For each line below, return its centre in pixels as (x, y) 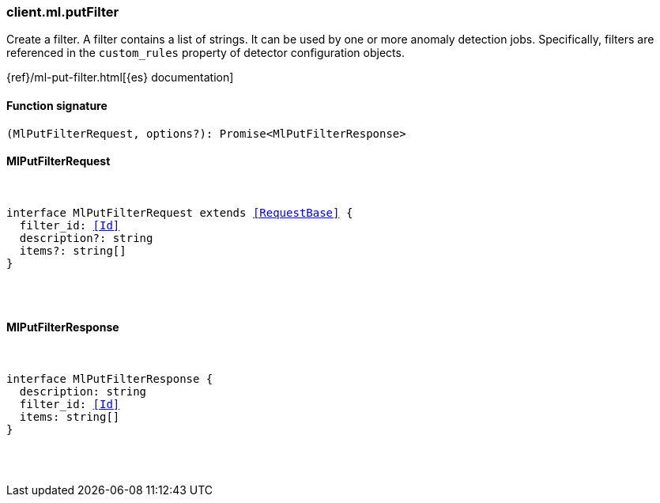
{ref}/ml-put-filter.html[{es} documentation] (120, 78)
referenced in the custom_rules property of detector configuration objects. (206, 53)
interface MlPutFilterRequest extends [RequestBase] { (180, 212)
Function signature (57, 105)
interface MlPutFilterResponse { (110, 379)
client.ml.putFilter (63, 12)
